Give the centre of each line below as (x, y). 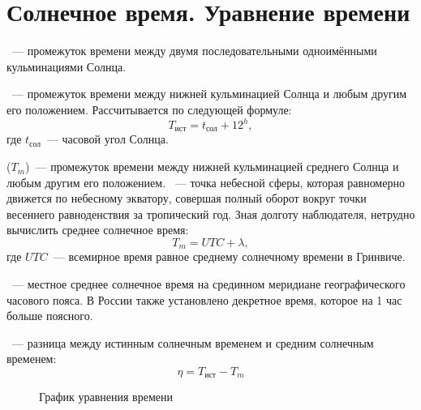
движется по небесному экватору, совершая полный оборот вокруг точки (187, 198)
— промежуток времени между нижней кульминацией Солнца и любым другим (209, 94)
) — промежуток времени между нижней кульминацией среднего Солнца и (212, 167)
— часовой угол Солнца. (107, 139)
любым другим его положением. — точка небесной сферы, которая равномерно (206, 182)
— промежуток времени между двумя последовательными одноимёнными (194, 51)
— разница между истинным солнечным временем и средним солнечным (193, 342)
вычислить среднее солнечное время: (98, 230)
